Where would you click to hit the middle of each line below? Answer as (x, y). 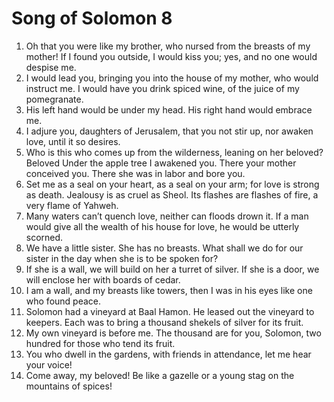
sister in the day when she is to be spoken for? (122, 258)
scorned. (44, 237)
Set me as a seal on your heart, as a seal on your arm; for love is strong (172, 184)
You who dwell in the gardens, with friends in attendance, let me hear (168, 354)
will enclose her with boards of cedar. (103, 279)
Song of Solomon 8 (92, 18)
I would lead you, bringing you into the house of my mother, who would (172, 78)
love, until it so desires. (73, 141)
